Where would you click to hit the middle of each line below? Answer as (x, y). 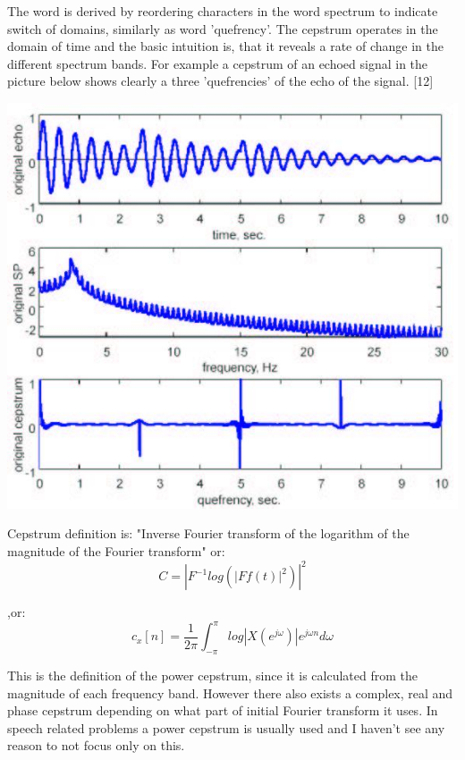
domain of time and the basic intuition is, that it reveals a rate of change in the (225, 46)
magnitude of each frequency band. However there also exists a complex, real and (230, 692)
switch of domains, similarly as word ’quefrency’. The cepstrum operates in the (223, 28)
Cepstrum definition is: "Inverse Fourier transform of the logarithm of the (208, 533)
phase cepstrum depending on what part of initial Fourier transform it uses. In (223, 710)
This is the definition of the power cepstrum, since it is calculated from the (212, 675)
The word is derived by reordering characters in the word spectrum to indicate (223, 11)
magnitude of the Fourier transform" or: (116, 550)
